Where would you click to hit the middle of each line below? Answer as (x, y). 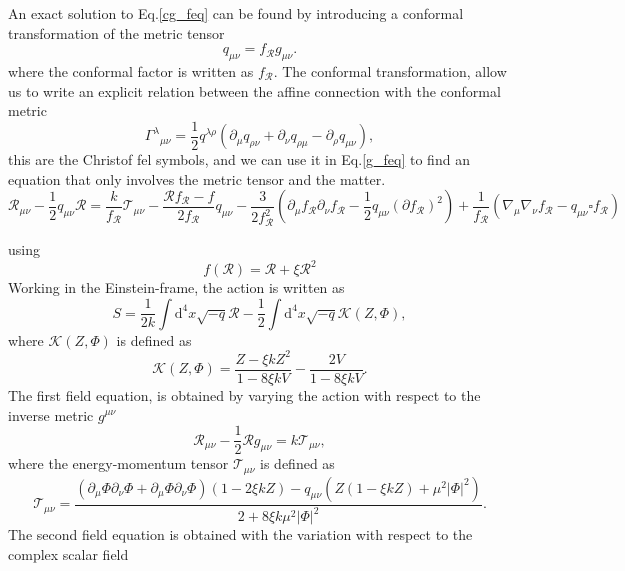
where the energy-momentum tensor (118, 463)
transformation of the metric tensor (116, 32)
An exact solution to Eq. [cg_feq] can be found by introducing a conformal (236, 13)
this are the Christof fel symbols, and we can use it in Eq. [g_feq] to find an (239, 159)
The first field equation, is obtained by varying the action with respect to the (244, 394)
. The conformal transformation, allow (390, 70)
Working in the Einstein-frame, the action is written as (176, 287)
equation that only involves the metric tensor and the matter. (197, 178)
